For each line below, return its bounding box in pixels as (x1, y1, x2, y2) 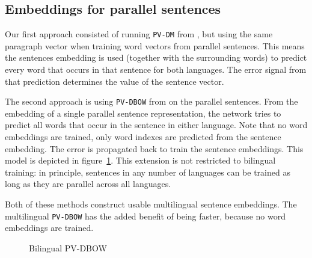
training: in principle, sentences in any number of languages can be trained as (5, 165, 290, 178)
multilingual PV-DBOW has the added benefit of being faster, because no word (5, 209, 286, 222)
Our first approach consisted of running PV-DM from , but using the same (5, 28, 273, 40)
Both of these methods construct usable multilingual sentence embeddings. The (5, 198, 297, 210)
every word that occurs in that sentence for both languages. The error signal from (5, 63, 307, 76)
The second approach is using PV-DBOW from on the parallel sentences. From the (5, 95, 298, 108)
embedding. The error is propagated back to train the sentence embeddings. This (5, 142, 304, 155)
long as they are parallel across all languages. (5, 177, 171, 190)
